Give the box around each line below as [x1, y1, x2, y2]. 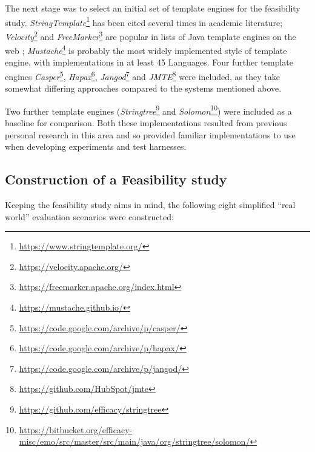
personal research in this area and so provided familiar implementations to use [5, 128, 296, 141]
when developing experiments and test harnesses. [5, 140, 187, 153]
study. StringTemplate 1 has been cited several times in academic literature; [5, 14, 283, 29]
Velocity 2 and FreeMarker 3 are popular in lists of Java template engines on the [5, 28, 296, 42]
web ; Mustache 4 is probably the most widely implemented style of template [5, 42, 287, 56]
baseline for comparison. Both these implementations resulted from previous [5, 116, 287, 129]
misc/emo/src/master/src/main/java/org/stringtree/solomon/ [19, 435, 250, 448]
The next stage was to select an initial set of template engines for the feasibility [5, 2, 300, 14]
